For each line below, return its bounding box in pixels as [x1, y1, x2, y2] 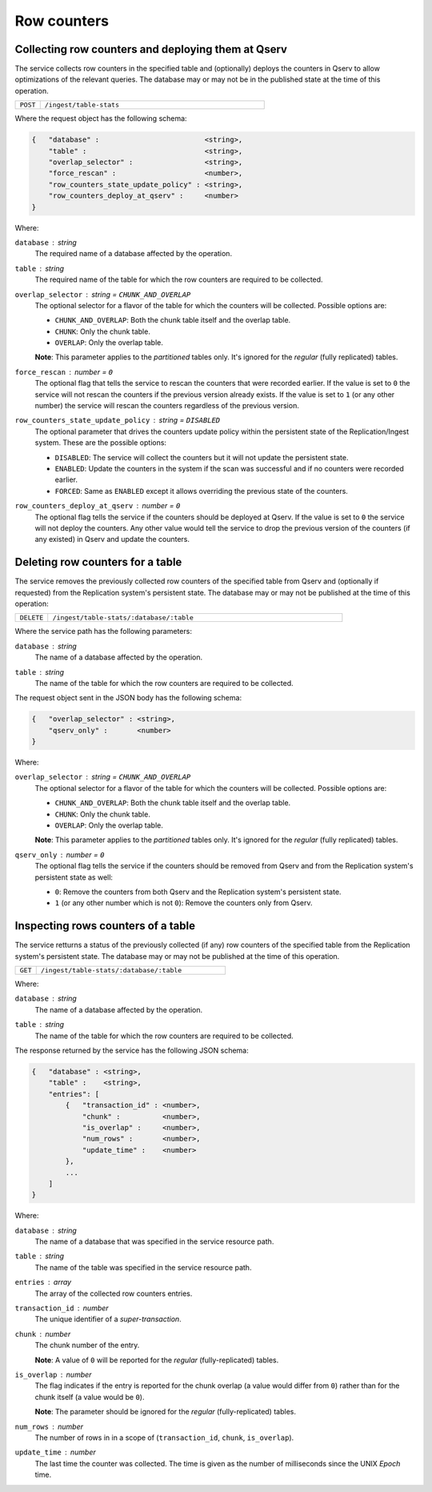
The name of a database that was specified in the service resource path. [34, 1237, 274, 1246]
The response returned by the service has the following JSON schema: [14, 1045, 249, 1056]
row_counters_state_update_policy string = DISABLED [14, 415, 221, 425]
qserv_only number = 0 [14, 849, 105, 860]
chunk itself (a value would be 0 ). [34, 1392, 145, 1402]
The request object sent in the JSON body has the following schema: [14, 693, 242, 703]
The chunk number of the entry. [34, 1341, 140, 1350]
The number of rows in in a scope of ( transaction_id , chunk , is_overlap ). [34, 1433, 294, 1442]
